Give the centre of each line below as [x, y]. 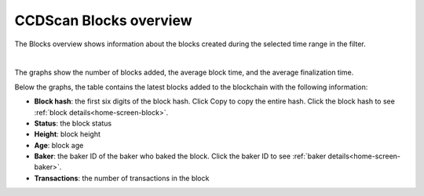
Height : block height [68, 134]
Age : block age [59, 145]
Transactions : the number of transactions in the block [122, 178]
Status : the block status [73, 123]
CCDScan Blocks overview [103, 20]
